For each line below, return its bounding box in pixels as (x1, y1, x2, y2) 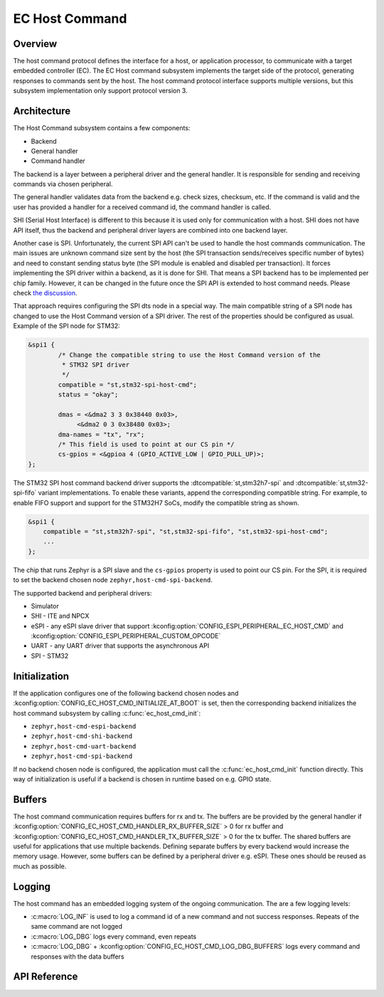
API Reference (13, 971, 78, 983)
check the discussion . (13, 289, 78, 297)
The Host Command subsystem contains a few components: (13, 124, 191, 132)
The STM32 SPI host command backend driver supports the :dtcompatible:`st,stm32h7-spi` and (13, 478, 294, 487)
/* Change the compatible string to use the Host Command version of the (58, 351, 321, 359)
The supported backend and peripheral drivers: (13, 589, 152, 597)
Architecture (13, 105, 71, 117)
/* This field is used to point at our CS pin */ (58, 441, 235, 448)
